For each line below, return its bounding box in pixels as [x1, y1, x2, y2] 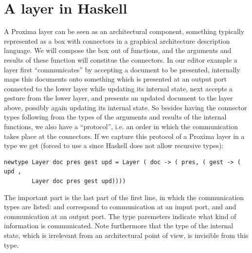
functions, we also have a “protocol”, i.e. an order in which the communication [4, 121, 238, 132]
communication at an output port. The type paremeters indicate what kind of [4, 211, 236, 221]
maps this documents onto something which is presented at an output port [4, 74, 227, 84]
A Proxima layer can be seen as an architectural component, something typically [4, 26, 245, 36]
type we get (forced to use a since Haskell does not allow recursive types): [4, 140, 224, 151]
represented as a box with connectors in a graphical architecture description [4, 35, 230, 46]
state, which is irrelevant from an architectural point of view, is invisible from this [4, 230, 249, 240]
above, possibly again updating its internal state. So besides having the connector [4, 102, 247, 112]
